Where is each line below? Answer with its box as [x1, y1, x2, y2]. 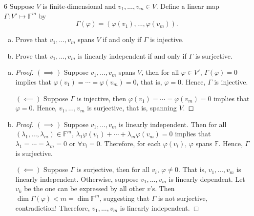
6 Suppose [4, 1, 34, 11]
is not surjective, [158, 193, 208, 203]
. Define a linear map [156, 1, 219, 11]
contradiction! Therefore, [15, 202, 90, 213]
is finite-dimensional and [42, 1, 116, 11]
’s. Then [150, 183, 175, 194]
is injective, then [77, 93, 127, 103]
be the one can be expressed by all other [24, 183, 145, 194]
